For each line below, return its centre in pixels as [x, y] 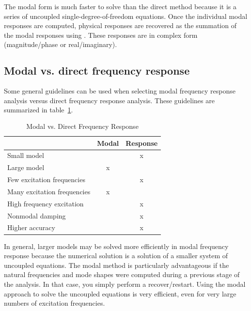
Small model [26, 155]
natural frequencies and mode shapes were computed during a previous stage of [122, 274]
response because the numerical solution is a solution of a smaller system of [116, 256]
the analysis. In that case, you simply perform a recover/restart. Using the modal [125, 284]
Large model [26, 167]
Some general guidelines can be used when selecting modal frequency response [120, 91]
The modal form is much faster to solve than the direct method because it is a [120, 6]
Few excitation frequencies [46, 179]
